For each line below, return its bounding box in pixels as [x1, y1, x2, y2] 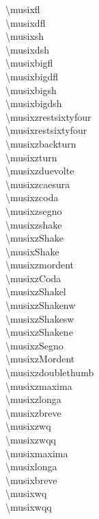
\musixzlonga [5, 392, 61, 406]
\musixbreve [5, 472, 57, 487]
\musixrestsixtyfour [5, 123, 87, 137]
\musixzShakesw [5, 311, 74, 325]
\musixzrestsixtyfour [5, 109, 91, 124]
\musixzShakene [5, 325, 73, 339]
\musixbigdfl [5, 69, 59, 83]
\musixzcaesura [5, 176, 70, 191]
